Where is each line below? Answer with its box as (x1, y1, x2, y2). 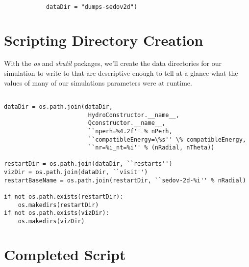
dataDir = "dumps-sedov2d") (46, 3, 138, 10)
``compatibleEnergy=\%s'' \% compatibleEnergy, (88, 136, 246, 143)
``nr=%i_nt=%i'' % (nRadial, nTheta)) (88, 144, 215, 151)
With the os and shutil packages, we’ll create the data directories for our (4, 58, 222, 68)
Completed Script (4, 244, 126, 264)
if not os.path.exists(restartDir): (4, 193, 124, 201)
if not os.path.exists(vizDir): (4, 209, 109, 217)
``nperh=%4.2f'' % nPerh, (88, 127, 173, 135)
